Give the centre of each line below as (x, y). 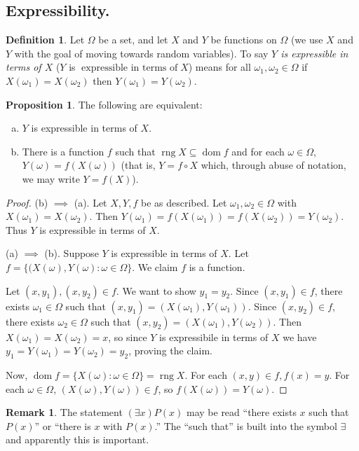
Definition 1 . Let (45, 40)
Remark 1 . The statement (64, 412)
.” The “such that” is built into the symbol (246, 425)
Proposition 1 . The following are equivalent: (104, 104)
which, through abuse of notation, (273, 165)
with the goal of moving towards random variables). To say (141, 53)
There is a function (63, 151)
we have (300, 336)
